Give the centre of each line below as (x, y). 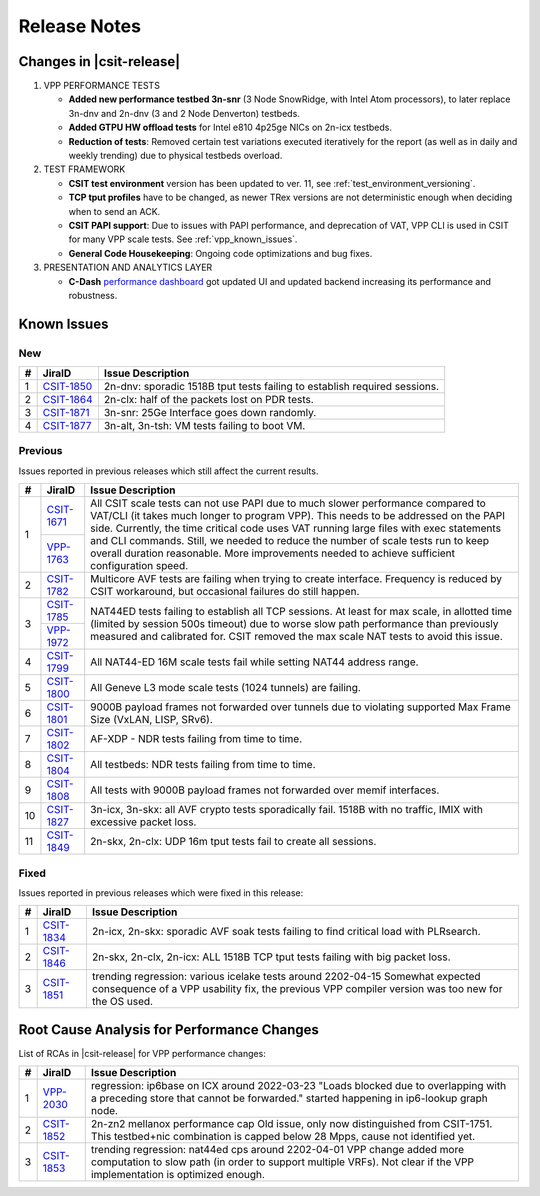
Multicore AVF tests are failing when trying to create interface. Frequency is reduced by (296, 579)
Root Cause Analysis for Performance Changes (169, 1029)
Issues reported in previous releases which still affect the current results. (168, 471)
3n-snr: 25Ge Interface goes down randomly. (210, 413)
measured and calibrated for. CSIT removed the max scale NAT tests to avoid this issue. (297, 636)
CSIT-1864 (68, 400)
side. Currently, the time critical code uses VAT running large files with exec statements (296, 528)
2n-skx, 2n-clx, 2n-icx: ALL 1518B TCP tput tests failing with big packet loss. (271, 957)
